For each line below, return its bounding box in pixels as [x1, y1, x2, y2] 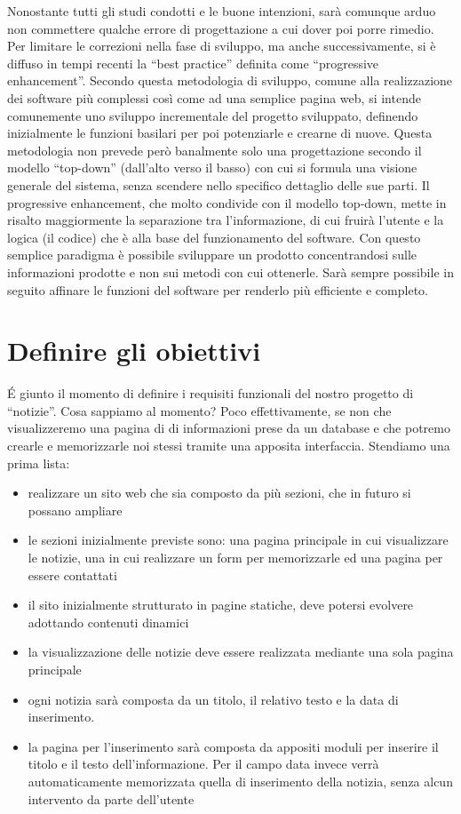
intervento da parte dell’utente [28, 789, 195, 808]
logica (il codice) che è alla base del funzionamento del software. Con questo [7, 227, 421, 246]
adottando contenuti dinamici [28, 612, 189, 631]
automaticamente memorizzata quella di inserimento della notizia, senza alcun [28, 771, 453, 790]
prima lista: [7, 453, 70, 472]
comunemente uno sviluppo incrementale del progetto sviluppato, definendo [7, 106, 418, 124]
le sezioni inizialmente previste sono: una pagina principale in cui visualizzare [28, 531, 449, 549]
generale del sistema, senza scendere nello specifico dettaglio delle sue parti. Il [7, 175, 430, 194]
